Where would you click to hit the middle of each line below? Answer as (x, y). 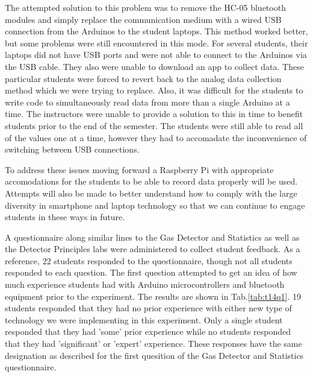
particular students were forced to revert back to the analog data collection (143, 78)
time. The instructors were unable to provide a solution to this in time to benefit (154, 114)
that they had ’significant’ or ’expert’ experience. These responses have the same (153, 344)
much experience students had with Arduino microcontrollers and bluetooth (145, 284)
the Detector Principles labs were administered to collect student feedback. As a (153, 249)
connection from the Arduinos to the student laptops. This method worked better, (156, 31)
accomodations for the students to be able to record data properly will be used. (151, 181)
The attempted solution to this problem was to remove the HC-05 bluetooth (145, 7)
